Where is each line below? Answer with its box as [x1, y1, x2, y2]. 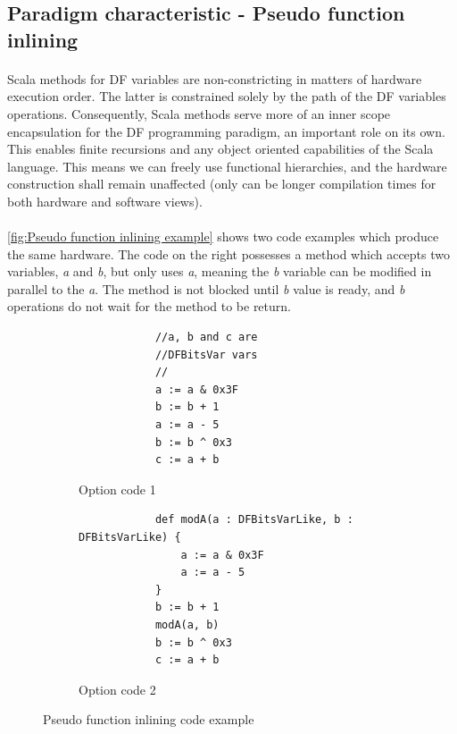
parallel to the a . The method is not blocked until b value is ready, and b [7, 279, 405, 298]
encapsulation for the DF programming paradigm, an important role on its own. [7, 122, 445, 140]
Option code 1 [79, 479, 156, 498]
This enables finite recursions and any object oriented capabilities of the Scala [7, 139, 434, 158]
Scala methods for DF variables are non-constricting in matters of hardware [7, 69, 422, 88]
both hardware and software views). [7, 191, 203, 210]
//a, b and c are [154, 331, 258, 344]
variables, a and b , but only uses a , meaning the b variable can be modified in [7, 262, 432, 281]
